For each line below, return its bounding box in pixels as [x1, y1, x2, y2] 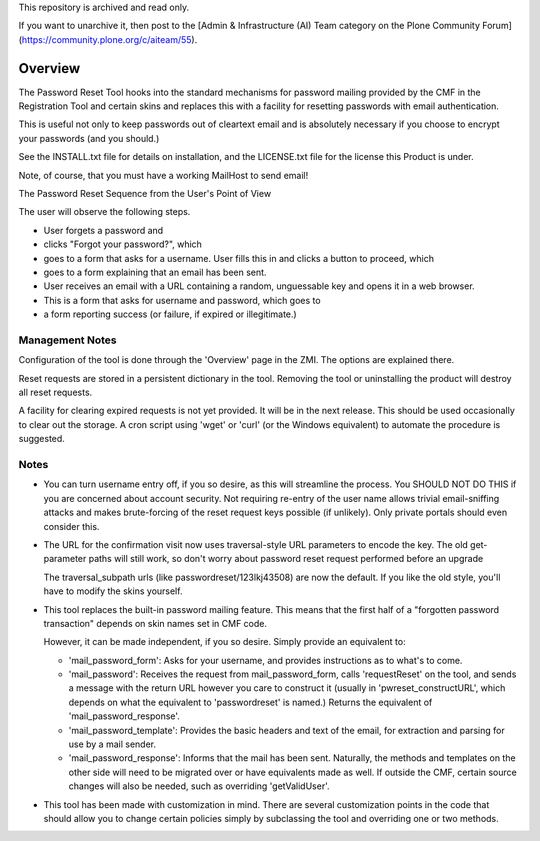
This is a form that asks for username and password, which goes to [43, 294, 321, 306]
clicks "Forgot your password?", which [43, 238, 202, 250]
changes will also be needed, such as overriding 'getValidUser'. [68, 780, 330, 792]
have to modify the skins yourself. [43, 585, 183, 597]
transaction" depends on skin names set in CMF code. [43, 617, 268, 629]
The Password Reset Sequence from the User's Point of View [18, 188, 272, 200]
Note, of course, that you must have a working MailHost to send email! [18, 169, 309, 181]
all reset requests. [18, 386, 93, 399]
